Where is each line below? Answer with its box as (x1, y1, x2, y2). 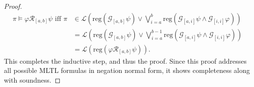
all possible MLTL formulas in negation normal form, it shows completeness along (4, 65, 250, 75)
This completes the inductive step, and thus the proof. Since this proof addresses (4, 55, 247, 66)
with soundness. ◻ (4, 74, 61, 85)
